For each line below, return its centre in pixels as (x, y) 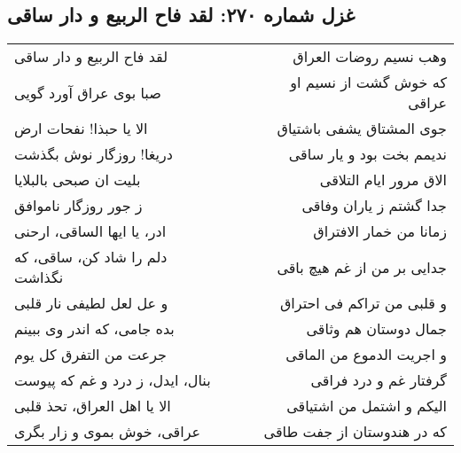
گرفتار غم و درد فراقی (379, 380)
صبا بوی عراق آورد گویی (88, 92)
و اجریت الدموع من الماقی (366, 355)
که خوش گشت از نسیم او (368, 82)
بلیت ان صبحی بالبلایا (78, 180)
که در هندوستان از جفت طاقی (355, 432)
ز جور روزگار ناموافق (78, 206)
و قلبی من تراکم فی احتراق (363, 303)
